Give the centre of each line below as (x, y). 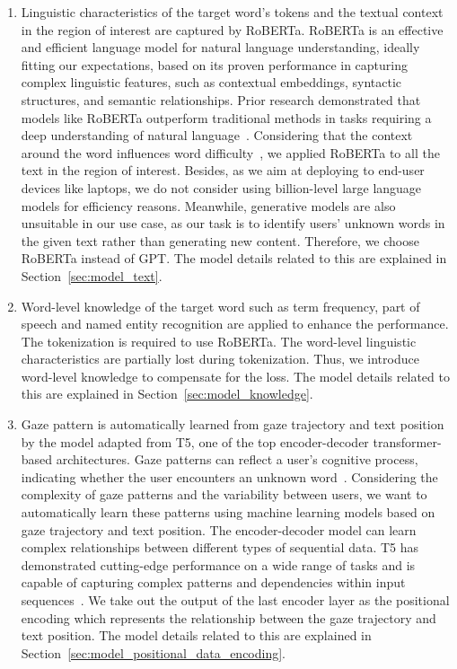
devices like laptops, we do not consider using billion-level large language (221, 187)
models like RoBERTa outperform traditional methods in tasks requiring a (226, 117)
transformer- (407, 441)
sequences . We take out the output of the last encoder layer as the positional (235, 600)
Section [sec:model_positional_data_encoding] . (154, 652)
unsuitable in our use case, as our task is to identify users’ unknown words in (233, 223)
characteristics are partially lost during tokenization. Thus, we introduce (220, 359)
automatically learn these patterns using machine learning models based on (228, 512)
